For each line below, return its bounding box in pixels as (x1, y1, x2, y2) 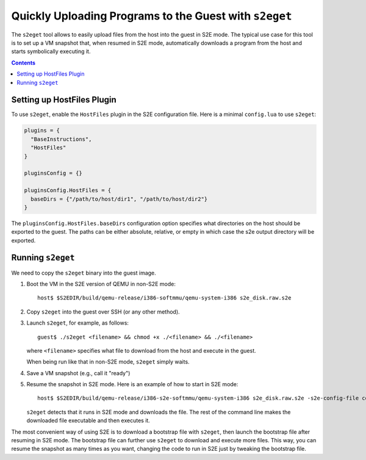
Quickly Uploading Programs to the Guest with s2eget (11, 9, 292, 23)
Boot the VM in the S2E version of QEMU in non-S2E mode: (26, 280, 176, 287)
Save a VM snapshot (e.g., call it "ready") (26, 369, 131, 376)
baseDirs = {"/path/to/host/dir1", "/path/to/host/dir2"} (30, 195, 208, 203)
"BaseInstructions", (30, 135, 92, 143)
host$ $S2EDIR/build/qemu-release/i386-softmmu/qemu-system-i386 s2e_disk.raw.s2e (37, 295, 292, 301)
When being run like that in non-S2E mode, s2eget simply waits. (26, 358, 190, 365)
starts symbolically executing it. (11, 48, 91, 55)
